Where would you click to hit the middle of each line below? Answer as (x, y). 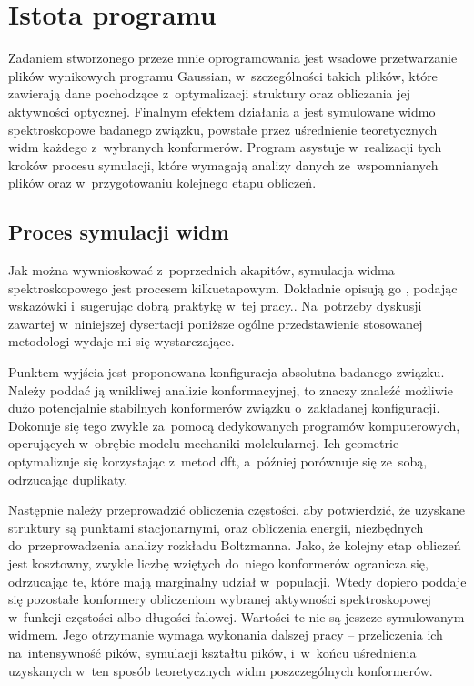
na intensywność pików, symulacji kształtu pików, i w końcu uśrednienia (212, 652)
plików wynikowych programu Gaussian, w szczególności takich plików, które (223, 75)
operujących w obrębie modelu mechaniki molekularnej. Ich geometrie (204, 443)
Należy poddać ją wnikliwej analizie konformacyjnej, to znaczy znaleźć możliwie (231, 389)
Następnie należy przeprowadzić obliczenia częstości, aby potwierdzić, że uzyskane (237, 510)
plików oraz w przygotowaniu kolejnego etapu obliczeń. (162, 183)
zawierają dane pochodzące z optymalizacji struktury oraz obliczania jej (210, 93)
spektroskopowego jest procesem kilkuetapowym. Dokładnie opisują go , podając (233, 287)
